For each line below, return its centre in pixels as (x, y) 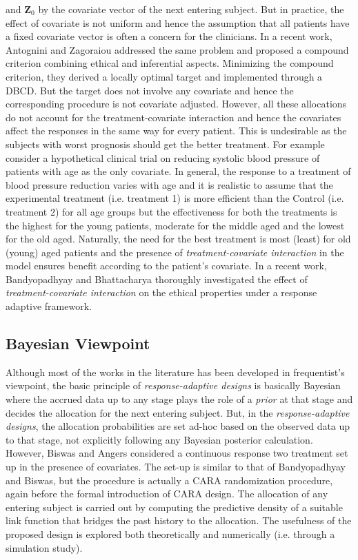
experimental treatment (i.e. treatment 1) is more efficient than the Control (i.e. (175, 198)
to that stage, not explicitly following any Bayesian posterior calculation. (159, 439)
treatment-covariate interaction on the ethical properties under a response (161, 292)
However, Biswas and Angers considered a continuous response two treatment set (177, 453)
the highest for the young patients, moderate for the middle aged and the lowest (175, 225)
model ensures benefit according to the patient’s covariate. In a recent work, (166, 266)
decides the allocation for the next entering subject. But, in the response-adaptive (178, 412)
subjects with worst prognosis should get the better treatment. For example (165, 144)
